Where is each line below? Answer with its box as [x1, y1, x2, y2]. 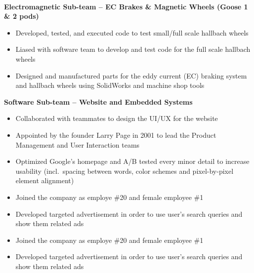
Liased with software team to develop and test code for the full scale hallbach [15, 44, 251, 54]
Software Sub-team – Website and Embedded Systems [4, 96, 193, 107]
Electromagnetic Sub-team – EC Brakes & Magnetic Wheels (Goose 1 [4, 1, 248, 11]
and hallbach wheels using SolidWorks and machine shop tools [15, 80, 205, 90]
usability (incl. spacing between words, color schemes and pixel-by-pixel [15, 165, 234, 176]
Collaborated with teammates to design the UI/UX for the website [15, 113, 218, 123]
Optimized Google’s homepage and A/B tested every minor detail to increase [15, 156, 250, 166]
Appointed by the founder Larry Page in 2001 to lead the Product [15, 129, 216, 140]
